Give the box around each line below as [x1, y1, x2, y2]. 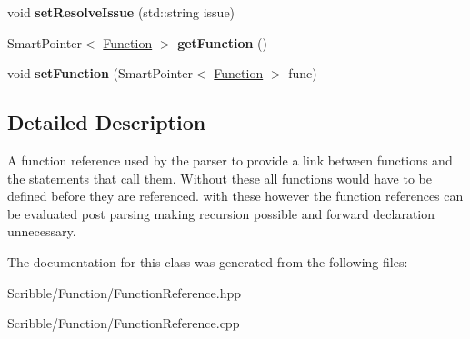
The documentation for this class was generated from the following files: [7, 252, 408, 271]
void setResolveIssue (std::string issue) [7, 3, 235, 21]
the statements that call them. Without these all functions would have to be [7, 168, 432, 187]
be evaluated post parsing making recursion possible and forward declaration [7, 204, 435, 223]
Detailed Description [7, 108, 206, 136]
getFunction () [177, 33, 267, 52]
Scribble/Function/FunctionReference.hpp [7, 283, 242, 302]
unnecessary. [7, 222, 76, 241]
